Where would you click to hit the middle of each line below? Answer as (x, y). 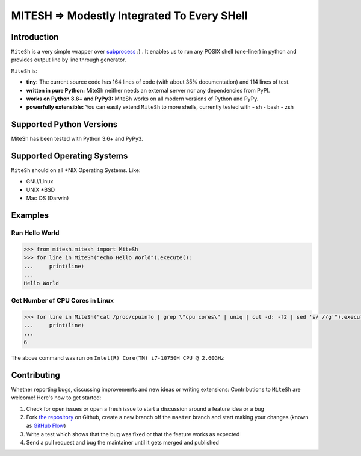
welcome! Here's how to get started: (56, 398)
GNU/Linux (40, 181)
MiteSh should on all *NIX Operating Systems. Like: (76, 170)
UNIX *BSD (41, 190)
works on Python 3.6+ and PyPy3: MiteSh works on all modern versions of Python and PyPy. (142, 99)
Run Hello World (35, 233)
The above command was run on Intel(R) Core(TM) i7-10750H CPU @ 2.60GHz (118, 357)
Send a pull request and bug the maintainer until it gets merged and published (122, 443)
